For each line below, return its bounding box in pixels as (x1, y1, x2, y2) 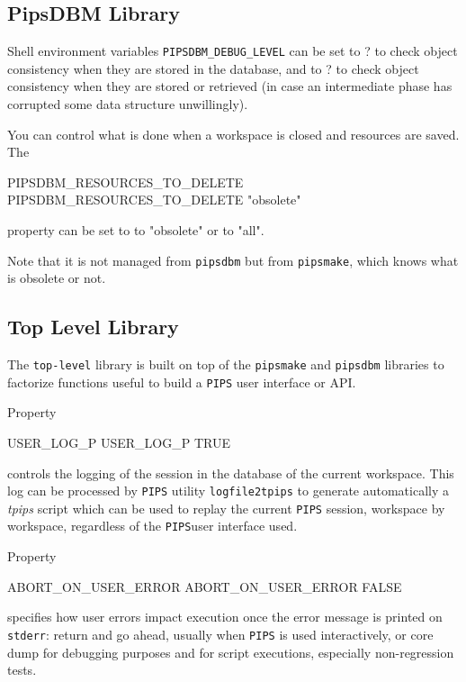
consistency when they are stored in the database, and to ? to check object (7, 59, 419, 77)
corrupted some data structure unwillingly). (7, 95, 248, 114)
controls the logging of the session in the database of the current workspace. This (7, 463, 454, 482)
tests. (7, 660, 37, 679)
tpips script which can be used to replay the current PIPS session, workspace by (7, 498, 445, 517)
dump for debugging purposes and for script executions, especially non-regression (7, 642, 454, 661)
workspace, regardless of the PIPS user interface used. (7, 516, 298, 535)
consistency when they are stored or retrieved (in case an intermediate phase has (7, 77, 453, 95)
